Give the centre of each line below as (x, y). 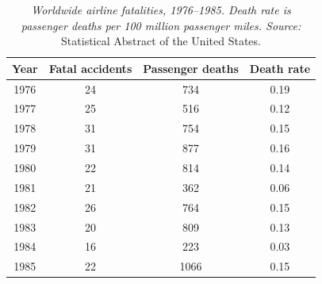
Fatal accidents (90, 68)
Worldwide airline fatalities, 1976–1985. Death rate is (161, 10)
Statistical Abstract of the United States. (161, 41)
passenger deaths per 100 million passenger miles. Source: (161, 25)
